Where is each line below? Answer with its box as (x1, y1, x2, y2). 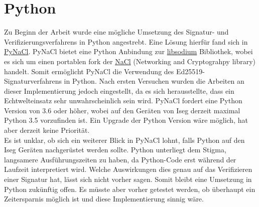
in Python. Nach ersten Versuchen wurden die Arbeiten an (64, 76, 244, 86)
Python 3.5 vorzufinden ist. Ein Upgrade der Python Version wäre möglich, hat (4, 115, 248, 125)
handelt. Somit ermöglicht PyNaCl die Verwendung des (4, 66, 174, 76)
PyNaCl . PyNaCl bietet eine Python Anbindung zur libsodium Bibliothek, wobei (4, 46, 253, 57)
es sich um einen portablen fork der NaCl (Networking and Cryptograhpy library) (4, 56, 256, 66)
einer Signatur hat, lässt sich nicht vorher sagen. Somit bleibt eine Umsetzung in (4, 174, 252, 184)
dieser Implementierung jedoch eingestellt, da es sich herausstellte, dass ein (4, 85, 234, 96)
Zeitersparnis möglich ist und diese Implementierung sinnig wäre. (4, 193, 204, 204)
